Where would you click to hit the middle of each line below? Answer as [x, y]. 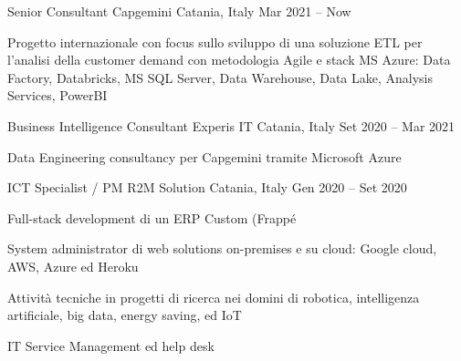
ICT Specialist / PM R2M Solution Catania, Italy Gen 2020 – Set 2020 [207, 187]
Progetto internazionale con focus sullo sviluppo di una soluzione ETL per [215, 41]
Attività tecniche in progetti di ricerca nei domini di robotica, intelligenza [214, 297]
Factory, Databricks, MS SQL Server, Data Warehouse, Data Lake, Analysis [220, 77]
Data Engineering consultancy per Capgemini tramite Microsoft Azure [204, 156]
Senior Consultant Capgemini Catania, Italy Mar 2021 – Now [179, 11]
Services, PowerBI [58, 95]
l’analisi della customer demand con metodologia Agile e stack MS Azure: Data [229, 60]
